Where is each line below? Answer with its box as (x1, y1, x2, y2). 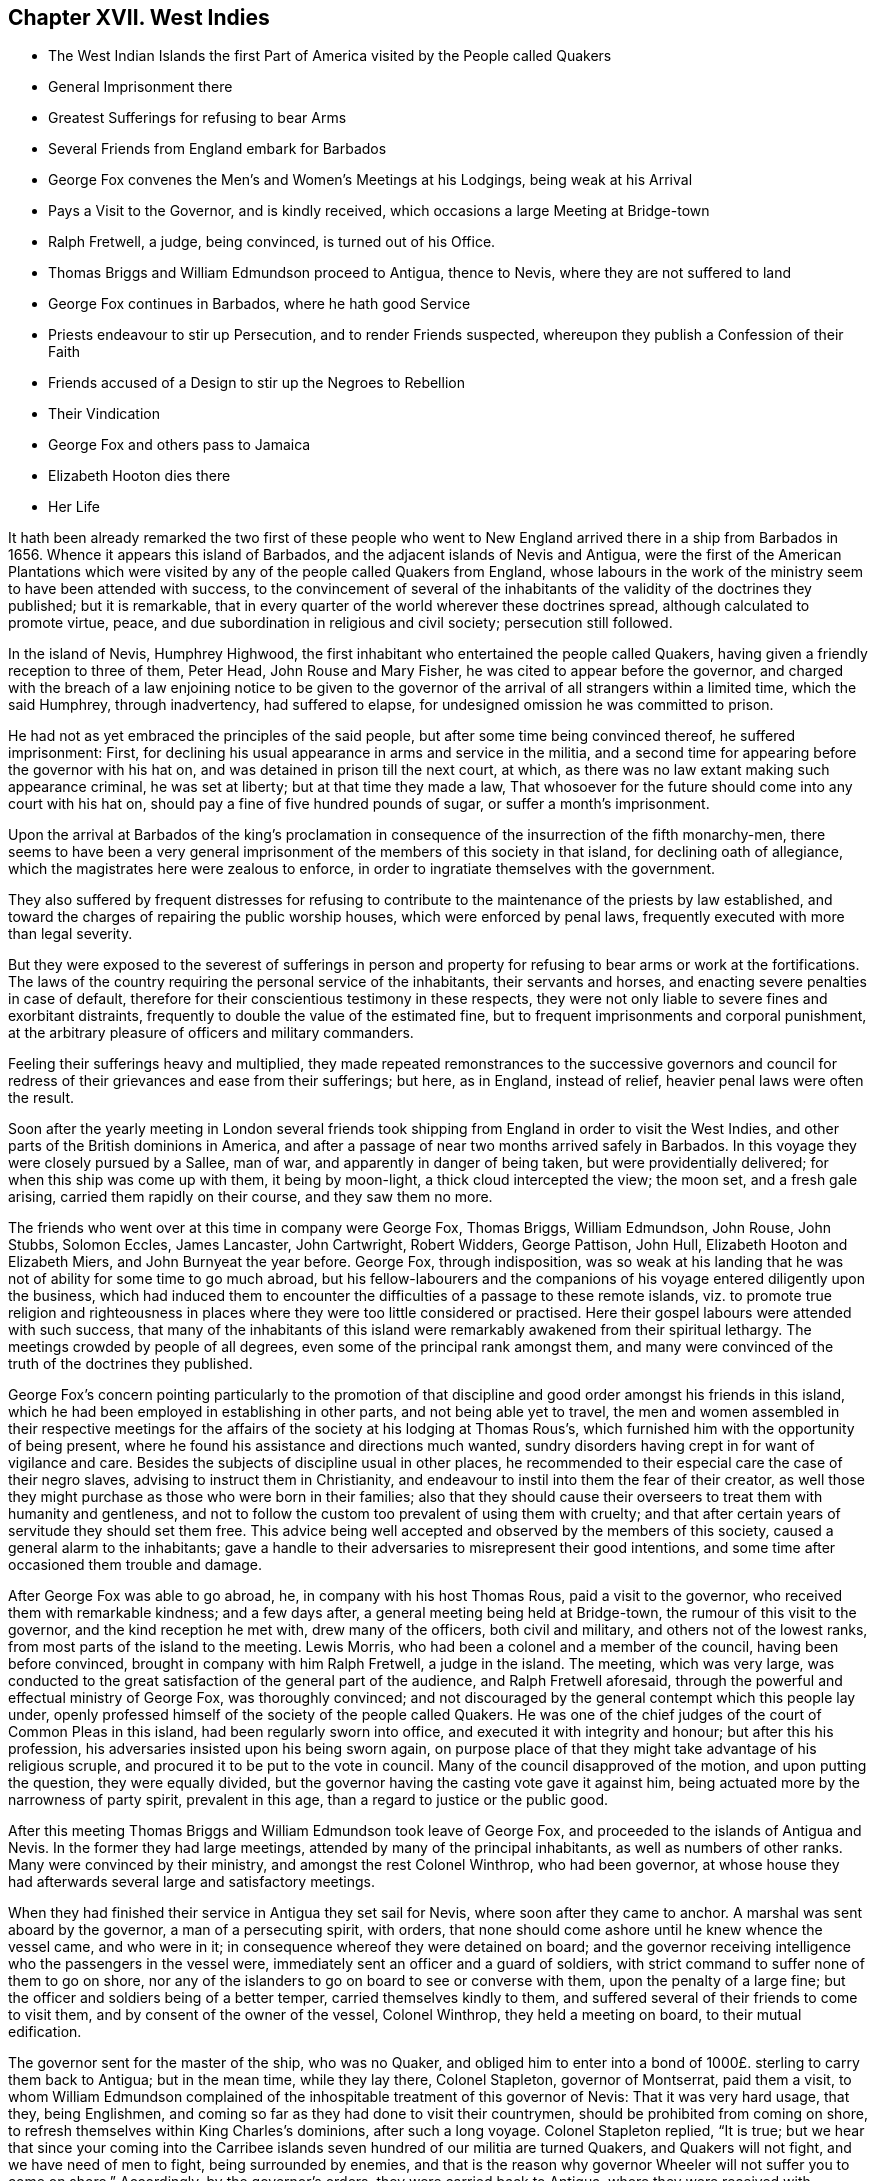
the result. (8, 1089, 75, 1107)
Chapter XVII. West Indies (8, 5, 270, 30)
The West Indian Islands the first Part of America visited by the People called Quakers (48, 47, 612, 65)
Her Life (48, 498, 101, 516)
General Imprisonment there (48, 78, 233, 96)
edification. (8, 2023, 82, 2041)
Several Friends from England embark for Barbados (48, 140, 387, 158)
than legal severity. (8, 925, 133, 943)
